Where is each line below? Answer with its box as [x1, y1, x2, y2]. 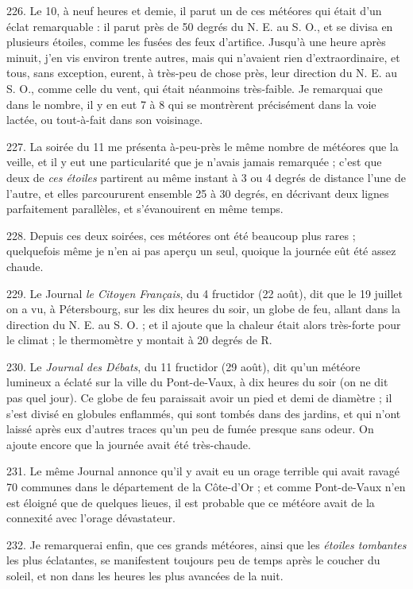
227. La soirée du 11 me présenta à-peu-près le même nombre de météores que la [6, 138, 399, 154]
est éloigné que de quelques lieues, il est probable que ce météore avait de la [6, 494, 375, 510]
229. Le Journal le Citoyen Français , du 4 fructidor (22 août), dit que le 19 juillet [6, 285, 403, 301]
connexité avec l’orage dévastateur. [6, 510, 176, 526]
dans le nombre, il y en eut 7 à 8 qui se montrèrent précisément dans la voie [6, 95, 376, 112]
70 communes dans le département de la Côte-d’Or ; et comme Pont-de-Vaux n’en [6, 479, 406, 495]
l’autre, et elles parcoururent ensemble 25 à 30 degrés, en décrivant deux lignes [6, 184, 389, 201]
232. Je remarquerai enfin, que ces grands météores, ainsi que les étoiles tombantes [6, 536, 407, 552]
